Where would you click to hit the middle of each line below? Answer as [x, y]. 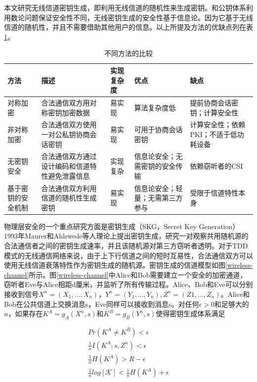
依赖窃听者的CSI [216, 166]
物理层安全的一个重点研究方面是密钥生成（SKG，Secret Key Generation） [122, 226]
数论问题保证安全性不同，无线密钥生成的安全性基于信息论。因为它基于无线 [132, 17]
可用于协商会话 [158, 129]
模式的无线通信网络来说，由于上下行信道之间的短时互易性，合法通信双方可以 [128, 255]
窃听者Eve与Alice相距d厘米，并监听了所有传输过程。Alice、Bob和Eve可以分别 [128, 284]
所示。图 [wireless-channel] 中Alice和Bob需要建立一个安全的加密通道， [138, 274]
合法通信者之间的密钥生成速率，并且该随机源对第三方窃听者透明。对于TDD [126, 245]
